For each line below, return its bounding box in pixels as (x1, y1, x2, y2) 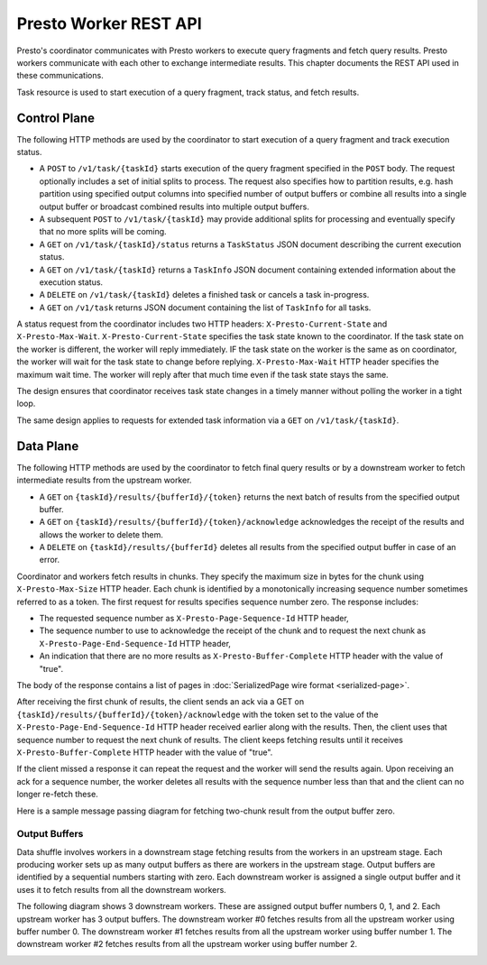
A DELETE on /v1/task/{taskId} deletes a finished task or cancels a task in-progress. (39, 289, 370, 300)
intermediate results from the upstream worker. (16, 474, 192, 486)
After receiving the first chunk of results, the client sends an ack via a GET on (16, 696, 305, 707)
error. (39, 555, 60, 565)
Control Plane (16, 110, 95, 125)
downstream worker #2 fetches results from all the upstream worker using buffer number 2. (16, 939, 358, 950)
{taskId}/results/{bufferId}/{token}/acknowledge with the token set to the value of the (16, 709, 379, 720)
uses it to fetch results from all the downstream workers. (16, 884, 227, 895)
